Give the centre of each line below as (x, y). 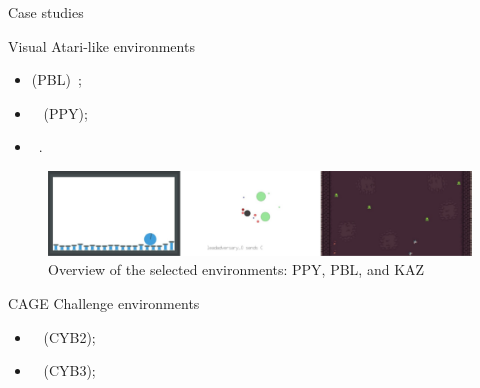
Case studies (46, 12)
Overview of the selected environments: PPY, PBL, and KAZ (236, 269)
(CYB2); (69, 336)
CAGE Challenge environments (104, 303)
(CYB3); (69, 370)
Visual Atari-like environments (101, 45)
